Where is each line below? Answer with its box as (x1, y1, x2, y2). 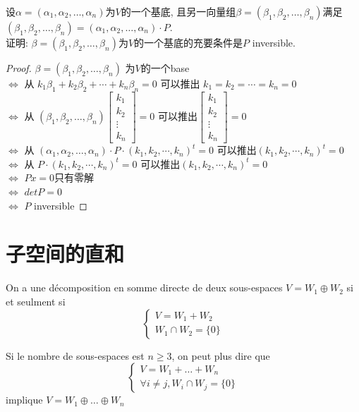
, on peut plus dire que (171, 348, 270, 363)
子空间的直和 (6, 239, 125, 268)
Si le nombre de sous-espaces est (6, 348, 145, 363)
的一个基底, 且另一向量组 (121, 4, 236, 18)
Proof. (6, 61, 32, 75)
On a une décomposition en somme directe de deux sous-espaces (6, 280, 283, 295)
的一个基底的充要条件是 (134, 35, 243, 49)
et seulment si (6, 293, 66, 308)
